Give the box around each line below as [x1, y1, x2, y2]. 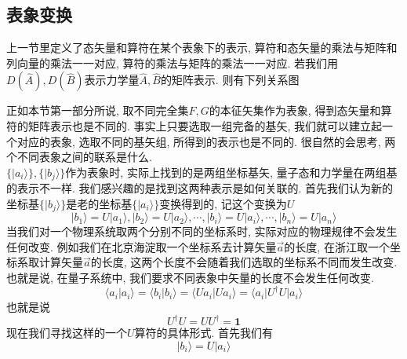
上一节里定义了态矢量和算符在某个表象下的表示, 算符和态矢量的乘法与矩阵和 [6, 39, 398, 56]
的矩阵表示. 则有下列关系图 [160, 71, 300, 88]
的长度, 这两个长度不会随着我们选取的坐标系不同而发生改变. [90, 254, 398, 270]
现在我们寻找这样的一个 [6, 324, 127, 341]
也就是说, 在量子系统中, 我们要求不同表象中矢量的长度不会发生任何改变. [6, 269, 374, 286]
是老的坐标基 [66, 195, 133, 211]
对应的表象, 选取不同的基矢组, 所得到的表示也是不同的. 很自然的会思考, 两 [16, 133, 396, 149]
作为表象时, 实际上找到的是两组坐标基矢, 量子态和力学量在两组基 [65, 163, 398, 180]
